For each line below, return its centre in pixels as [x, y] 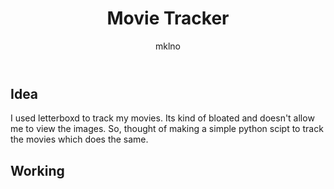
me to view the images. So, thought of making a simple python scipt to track [167, 129]
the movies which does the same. [79, 139]
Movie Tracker [168, 18]
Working [37, 170]
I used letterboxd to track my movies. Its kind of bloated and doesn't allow [162, 118]
